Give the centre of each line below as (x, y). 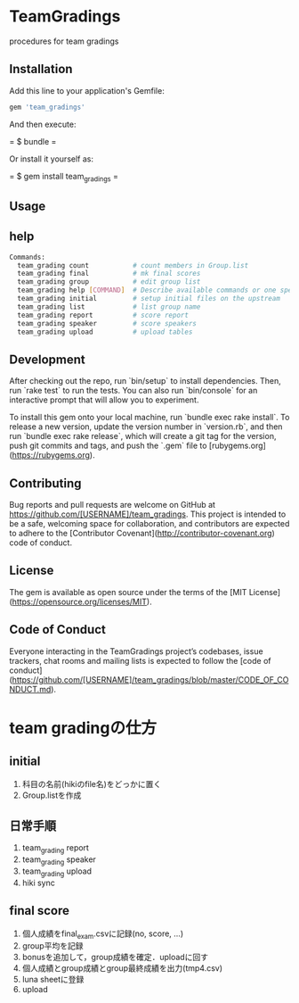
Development (48, 359)
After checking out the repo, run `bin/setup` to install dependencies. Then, (145, 381)
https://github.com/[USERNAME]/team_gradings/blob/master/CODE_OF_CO (150, 679)
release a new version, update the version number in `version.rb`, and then (146, 427)
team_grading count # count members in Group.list (133, 265)
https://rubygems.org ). (53, 455)
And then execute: (43, 124)
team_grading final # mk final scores (109, 274)
